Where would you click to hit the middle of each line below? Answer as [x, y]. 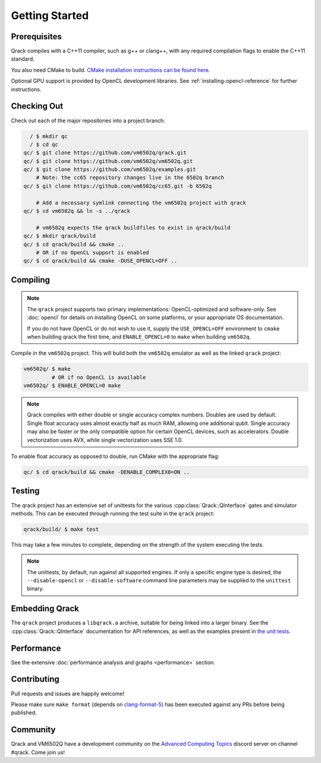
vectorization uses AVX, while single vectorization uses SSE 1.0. [105, 440]
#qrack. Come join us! [38, 752]
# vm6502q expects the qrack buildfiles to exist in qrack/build [133, 228]
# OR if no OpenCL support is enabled [92, 252]
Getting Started [50, 15]
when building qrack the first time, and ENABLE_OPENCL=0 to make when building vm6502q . [139, 336]
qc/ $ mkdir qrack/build [60, 236]
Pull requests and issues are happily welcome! [68, 693]
